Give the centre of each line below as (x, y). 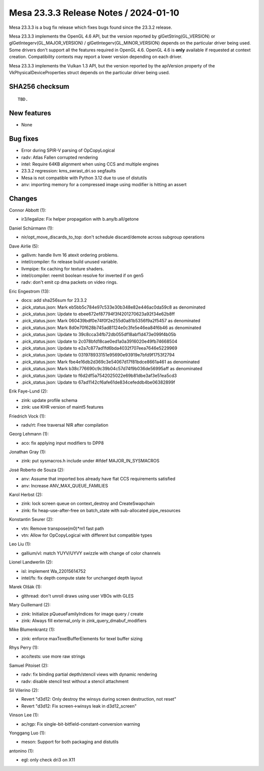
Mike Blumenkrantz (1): (32, 629)
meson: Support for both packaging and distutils (70, 742)
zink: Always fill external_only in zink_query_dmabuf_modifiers (84, 621)
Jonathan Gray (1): (28, 452)
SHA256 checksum (39, 86)
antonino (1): (22, 751)
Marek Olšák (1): (25, 587)
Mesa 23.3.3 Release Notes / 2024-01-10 (94, 13)
